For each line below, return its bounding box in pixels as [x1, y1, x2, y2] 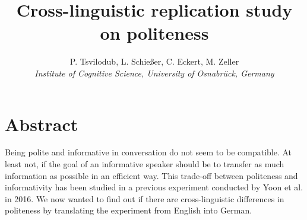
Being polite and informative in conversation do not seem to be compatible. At [5, 146, 292, 158]
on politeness [100, 21, 209, 45]
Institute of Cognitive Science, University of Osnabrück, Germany [34, 66, 274, 79]
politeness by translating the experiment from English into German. [5, 204, 252, 216]
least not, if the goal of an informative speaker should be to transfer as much [5, 158, 284, 170]
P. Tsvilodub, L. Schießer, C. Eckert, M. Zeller [69, 55, 239, 68]
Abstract [5, 111, 78, 136]
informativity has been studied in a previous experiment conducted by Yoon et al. [5, 181, 303, 193]
